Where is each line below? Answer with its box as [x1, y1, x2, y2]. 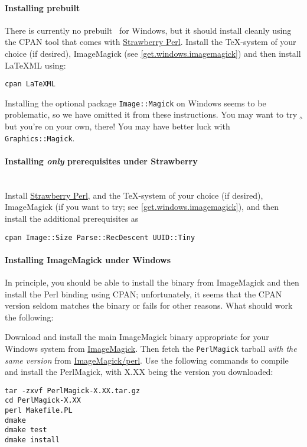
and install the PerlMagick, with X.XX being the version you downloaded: [5, 365, 273, 378]
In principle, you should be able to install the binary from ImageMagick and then [5, 276, 299, 288]
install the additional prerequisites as [5, 212, 139, 224]
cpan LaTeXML [5, 80, 55, 89]
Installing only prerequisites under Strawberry [5, 154, 198, 167]
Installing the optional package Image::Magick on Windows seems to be [5, 96, 266, 109]
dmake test [5, 426, 47, 435]
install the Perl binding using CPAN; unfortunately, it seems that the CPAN [5, 287, 282, 300]
